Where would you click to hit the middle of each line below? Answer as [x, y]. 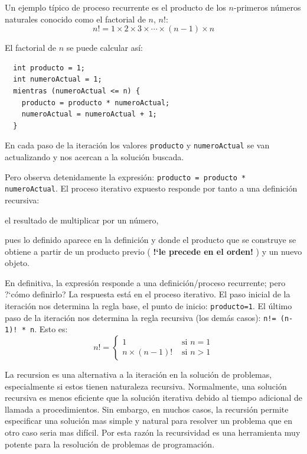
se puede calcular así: [104, 48]
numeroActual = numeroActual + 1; [89, 114]
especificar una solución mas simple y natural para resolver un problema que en [149, 421]
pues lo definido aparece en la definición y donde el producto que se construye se [151, 240]
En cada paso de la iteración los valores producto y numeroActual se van [137, 145]
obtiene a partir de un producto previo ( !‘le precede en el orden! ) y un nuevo [153, 251]
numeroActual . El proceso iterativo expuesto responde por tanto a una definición [151, 188]
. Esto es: [51, 329]
